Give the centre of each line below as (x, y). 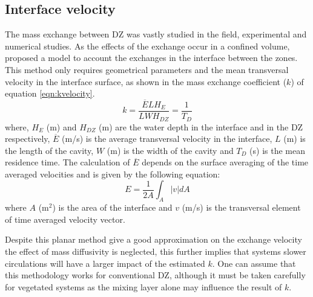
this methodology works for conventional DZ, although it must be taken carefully (155, 275)
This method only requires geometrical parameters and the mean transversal (147, 69)
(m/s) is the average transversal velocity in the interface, (167, 139)
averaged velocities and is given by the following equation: (113, 174)
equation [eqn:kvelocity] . (50, 93)
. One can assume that (254, 263)
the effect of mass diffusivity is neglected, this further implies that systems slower (156, 251)
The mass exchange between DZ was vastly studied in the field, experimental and (156, 34)
